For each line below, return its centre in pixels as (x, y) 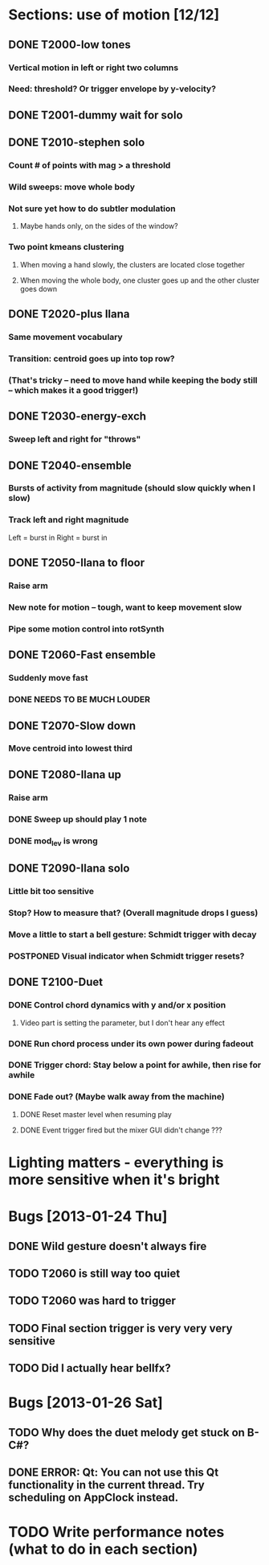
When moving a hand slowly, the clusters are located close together (132, 264)
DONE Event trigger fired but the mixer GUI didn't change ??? (121, 1130)
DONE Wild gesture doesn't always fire (108, 1246)
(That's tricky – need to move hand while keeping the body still (133, 380)
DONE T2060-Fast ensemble (82, 655)
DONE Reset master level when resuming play (96, 1114)
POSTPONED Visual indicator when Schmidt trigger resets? (126, 956)
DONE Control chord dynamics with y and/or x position (117, 1005)
